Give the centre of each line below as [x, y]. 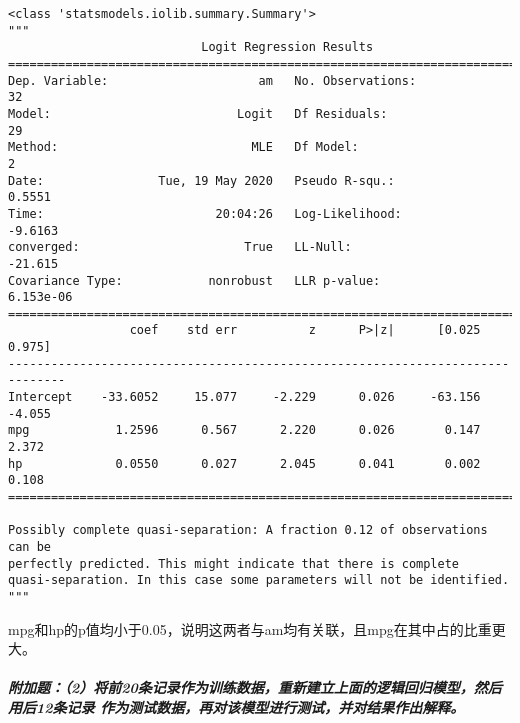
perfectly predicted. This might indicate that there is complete [234, 563]
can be [29, 547]
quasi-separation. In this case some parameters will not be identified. [259, 580]
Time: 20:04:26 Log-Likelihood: [205, 213]
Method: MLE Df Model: [183, 147]
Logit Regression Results [287, 47]
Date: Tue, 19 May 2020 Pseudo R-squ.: [201, 180]
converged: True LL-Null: [180, 247]
